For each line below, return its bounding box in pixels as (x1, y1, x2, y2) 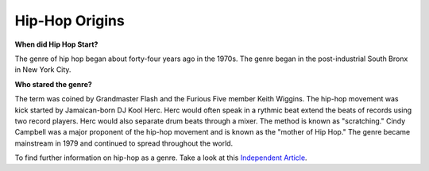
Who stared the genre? (14, 79, 93, 89)
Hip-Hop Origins (14, 12, 125, 29)
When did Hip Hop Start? (14, 40, 99, 49)
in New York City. (14, 65, 71, 74)
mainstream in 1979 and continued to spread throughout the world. (14, 139, 234, 148)
